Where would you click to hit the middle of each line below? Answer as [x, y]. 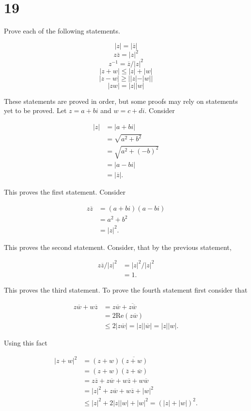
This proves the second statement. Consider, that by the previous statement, [118, 247]
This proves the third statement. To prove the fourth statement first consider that [126, 290]
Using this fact [26, 343]
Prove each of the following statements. [62, 31]
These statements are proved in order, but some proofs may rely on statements [121, 101]
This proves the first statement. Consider [65, 192]
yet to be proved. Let [35, 110]
